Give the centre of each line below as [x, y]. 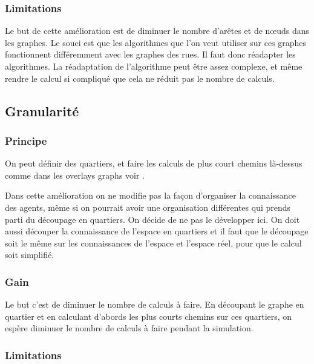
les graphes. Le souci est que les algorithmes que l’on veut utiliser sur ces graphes [156, 42]
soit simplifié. [30, 255]
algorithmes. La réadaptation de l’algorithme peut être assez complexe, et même [154, 66]
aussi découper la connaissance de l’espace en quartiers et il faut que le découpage [157, 231]
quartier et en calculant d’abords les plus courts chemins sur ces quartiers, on [149, 316]
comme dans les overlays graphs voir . [75, 175]
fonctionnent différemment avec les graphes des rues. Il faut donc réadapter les [150, 54]
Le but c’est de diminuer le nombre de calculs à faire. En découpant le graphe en [155, 304]
